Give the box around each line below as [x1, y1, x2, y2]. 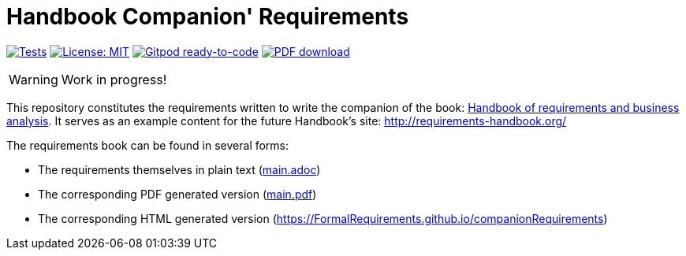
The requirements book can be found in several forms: [6, 138, 289, 152]
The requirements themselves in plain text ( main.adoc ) [38, 162, 321, 176]
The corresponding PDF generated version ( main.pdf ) [38, 187, 317, 201]
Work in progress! [61, 71, 167, 87]
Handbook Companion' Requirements [6, 3, 409, 30]
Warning [9, 71, 58, 87]
